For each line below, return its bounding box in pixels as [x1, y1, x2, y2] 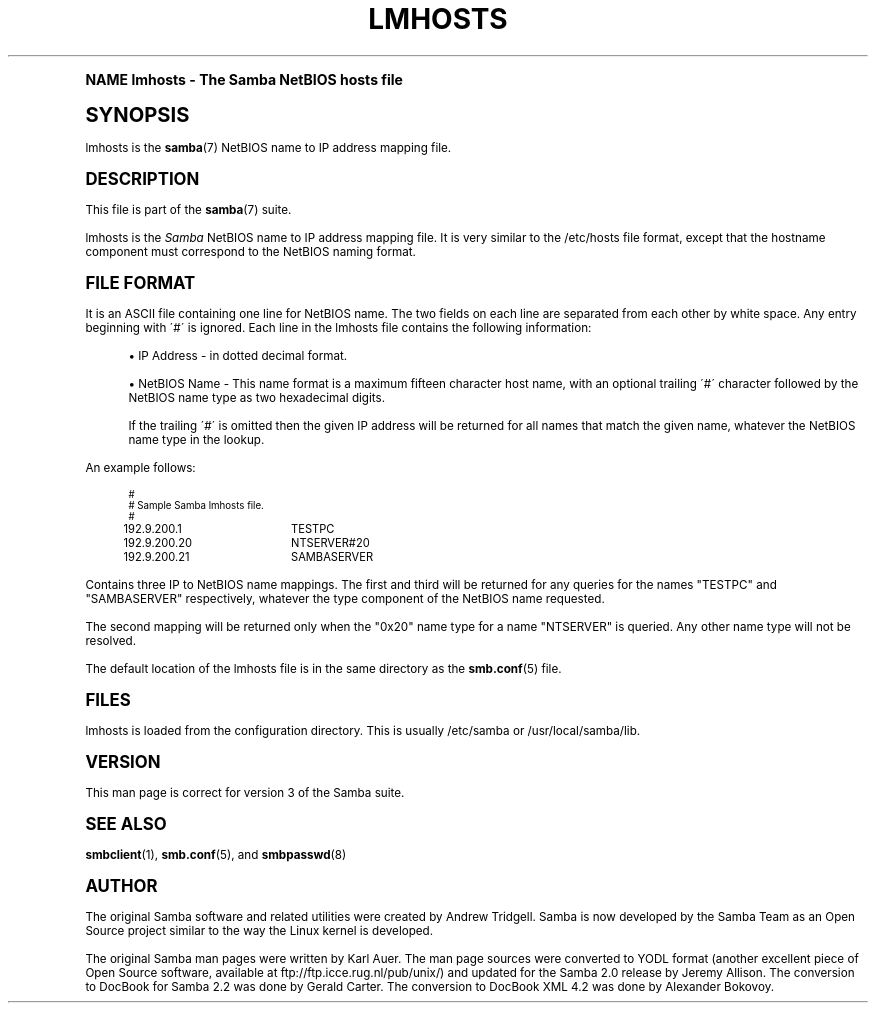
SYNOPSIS [85, 101, 190, 127]
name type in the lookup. [128, 432, 265, 447]
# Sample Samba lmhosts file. [128, 499, 264, 511]
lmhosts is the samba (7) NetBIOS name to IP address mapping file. [85, 140, 452, 155]
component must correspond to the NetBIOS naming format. [85, 244, 416, 259]
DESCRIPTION [85, 168, 200, 189]
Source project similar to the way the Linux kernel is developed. [85, 923, 434, 938]
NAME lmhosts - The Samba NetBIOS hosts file [85, 70, 403, 88]
